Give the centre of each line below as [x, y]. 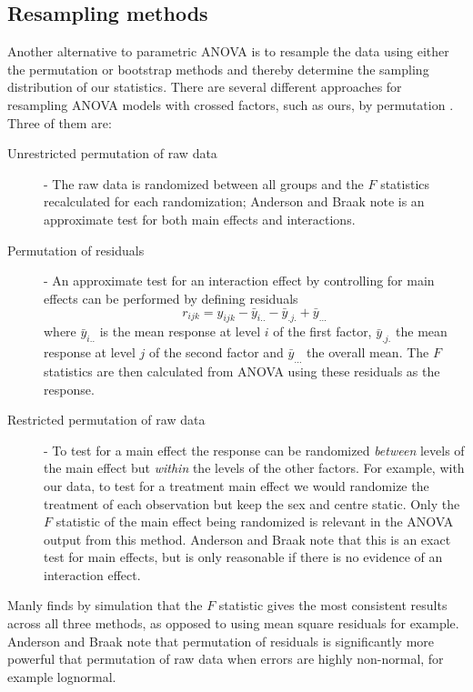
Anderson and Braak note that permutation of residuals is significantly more [221, 641]
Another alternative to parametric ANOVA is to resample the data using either [228, 51]
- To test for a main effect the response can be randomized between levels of [254, 450]
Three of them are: [60, 122]
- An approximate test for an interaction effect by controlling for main [239, 281]
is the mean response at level [180, 331]
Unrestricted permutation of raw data [112, 153]
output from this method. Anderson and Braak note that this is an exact [247, 539]
